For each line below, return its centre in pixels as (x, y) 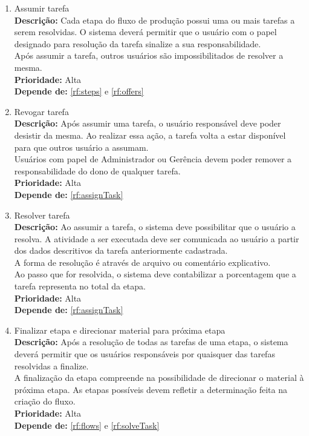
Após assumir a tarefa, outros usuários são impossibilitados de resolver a (149, 55)
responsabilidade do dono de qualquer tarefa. (97, 170)
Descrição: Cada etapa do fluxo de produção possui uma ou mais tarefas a (154, 20)
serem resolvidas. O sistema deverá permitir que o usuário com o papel (145, 32)
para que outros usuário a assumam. (81, 147)
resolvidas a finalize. (51, 365)
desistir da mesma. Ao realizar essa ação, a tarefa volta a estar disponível (150, 135)
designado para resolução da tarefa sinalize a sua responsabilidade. (138, 43)
